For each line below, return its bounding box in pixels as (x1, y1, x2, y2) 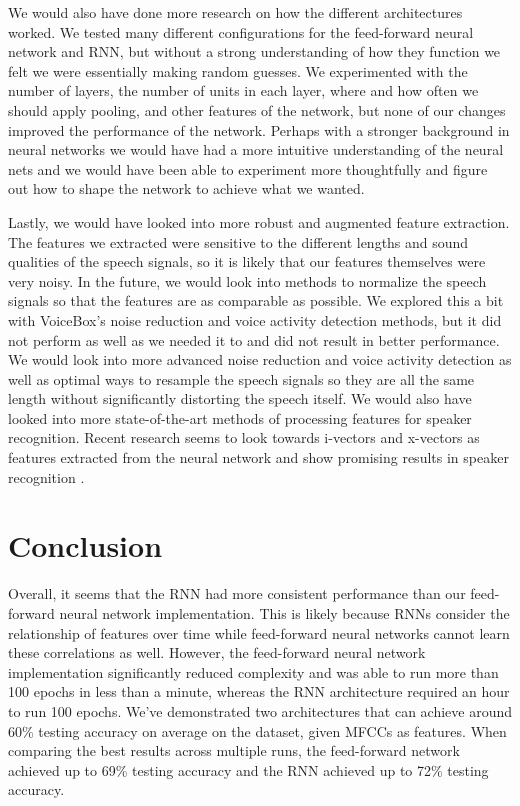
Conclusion (8, 525, 163, 566)
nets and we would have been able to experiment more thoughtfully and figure (8, 158, 488, 179)
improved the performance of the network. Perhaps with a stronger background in (8, 119, 510, 140)
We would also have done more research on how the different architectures (8, 2, 463, 22)
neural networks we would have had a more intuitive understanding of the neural (8, 139, 504, 160)
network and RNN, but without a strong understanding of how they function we (8, 41, 501, 62)
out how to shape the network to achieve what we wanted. (8, 178, 365, 199)
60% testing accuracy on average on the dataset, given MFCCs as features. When (8, 720, 507, 741)
